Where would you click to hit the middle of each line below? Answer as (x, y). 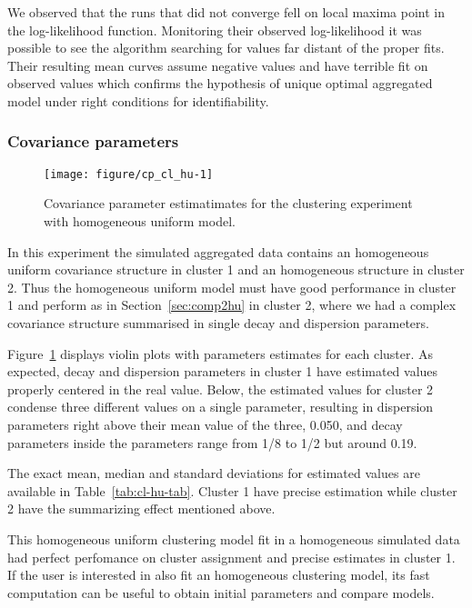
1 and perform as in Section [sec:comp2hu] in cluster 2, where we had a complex (232, 305)
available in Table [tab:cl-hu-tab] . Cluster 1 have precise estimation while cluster (232, 490)
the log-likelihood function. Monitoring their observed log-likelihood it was (215, 30)
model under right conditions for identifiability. (138, 100)
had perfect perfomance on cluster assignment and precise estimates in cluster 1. (231, 557)
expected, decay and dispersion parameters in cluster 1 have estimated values (223, 371)
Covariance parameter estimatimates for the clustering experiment (228, 203)
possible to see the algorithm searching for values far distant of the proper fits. (226, 48)
